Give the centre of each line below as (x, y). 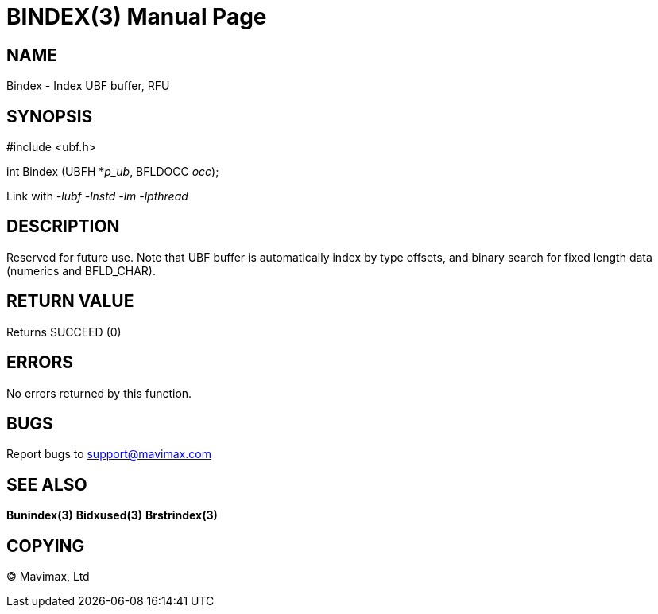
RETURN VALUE (70, 301)
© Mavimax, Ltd (48, 577)
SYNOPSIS (50, 116)
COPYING (46, 546)
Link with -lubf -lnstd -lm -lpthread (97, 196)
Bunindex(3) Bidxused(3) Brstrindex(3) (112, 515)
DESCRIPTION (63, 227)
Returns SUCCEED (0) (64, 332)
